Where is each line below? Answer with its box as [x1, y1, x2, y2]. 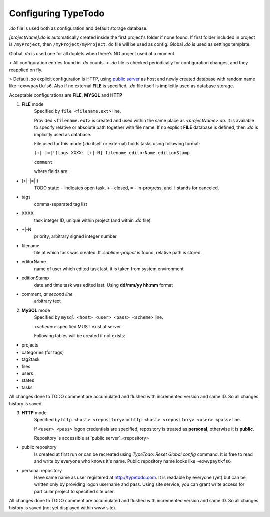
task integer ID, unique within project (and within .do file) [34, 217, 151, 223]
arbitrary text [34, 298, 61, 304]
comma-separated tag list [34, 201, 87, 207]
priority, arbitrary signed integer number [34, 233, 117, 239]
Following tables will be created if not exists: [34, 333, 126, 338]
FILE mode [21, 101, 44, 107]
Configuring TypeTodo [9, 8, 105, 19]
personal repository [21, 467, 62, 473]
